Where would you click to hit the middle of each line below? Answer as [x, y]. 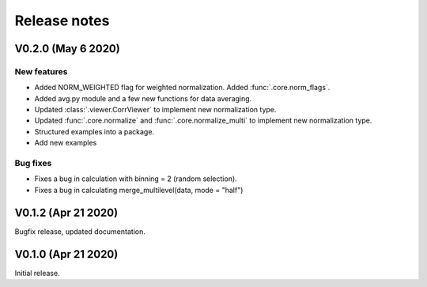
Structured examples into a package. [94, 131]
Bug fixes [33, 164]
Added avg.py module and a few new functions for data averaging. [143, 98]
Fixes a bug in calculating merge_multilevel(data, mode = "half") [139, 190]
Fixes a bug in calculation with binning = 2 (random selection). [136, 179]
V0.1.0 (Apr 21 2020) [66, 254]
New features [41, 71]
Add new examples [66, 143]
